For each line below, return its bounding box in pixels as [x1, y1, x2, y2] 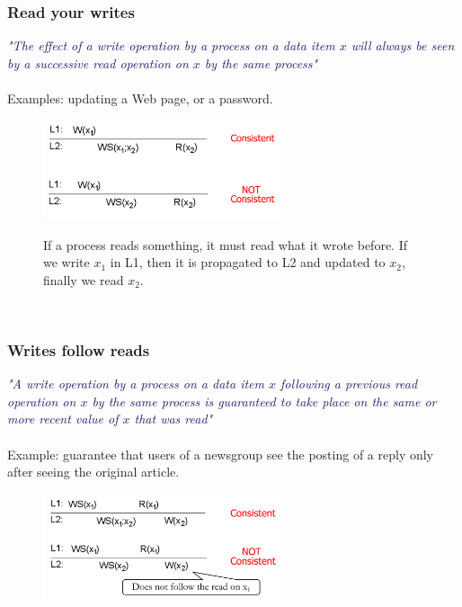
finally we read [43, 270, 124, 289]
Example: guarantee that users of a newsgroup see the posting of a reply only [7, 444, 434, 463]
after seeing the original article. [7, 462, 180, 481]
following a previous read [280, 374, 418, 393]
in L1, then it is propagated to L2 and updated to [110, 253, 386, 272]
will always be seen [351, 36, 455, 55]
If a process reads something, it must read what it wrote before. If [43, 235, 407, 254]
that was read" [134, 409, 213, 428]
